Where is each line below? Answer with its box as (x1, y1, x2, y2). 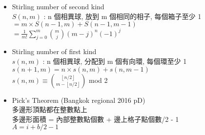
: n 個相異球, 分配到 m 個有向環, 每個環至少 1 (42, 56, 187, 66)
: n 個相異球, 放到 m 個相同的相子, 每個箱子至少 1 (43, 11, 202, 21)
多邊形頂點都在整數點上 (12, 104, 87, 115)
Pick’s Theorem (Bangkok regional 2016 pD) (12, 95, 145, 105)
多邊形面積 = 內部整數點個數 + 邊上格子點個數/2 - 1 (12, 114, 179, 124)
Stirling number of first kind (12, 46, 97, 57)
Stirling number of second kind (12, 1, 104, 11)
